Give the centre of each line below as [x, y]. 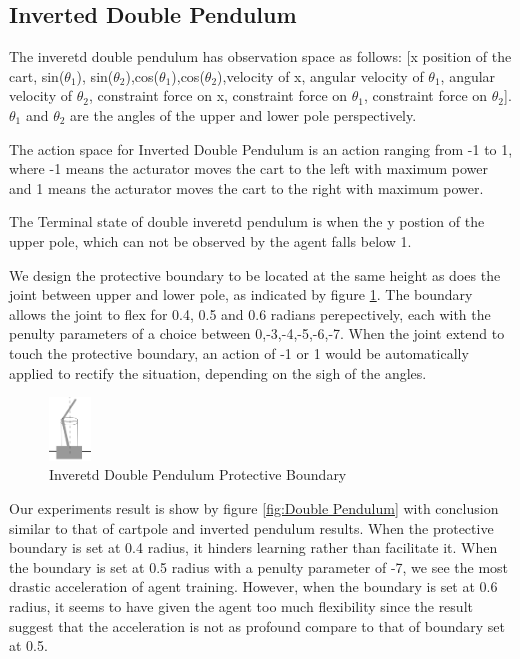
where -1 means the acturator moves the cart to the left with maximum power [248, 168]
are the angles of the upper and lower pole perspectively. [243, 114]
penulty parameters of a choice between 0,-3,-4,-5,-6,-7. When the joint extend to [257, 333]
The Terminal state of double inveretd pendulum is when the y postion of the [247, 221]
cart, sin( [37, 75]
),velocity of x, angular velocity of [320, 75]
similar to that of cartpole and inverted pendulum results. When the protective [251, 527]
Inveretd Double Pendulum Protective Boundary [198, 474]
